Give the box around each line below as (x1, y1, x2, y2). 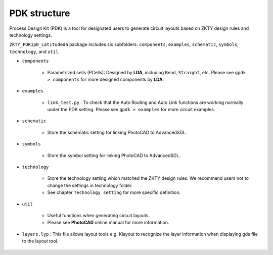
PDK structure (9, 8, 70, 19)
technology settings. (9, 32, 53, 38)
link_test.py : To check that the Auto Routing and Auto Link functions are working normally (47, 99, 244, 106)
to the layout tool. (22, 238, 59, 244)
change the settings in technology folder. (47, 182, 133, 188)
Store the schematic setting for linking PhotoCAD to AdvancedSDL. (47, 129, 187, 135)
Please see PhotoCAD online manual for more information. (47, 220, 169, 226)
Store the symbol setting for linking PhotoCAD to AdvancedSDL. (47, 152, 180, 159)
